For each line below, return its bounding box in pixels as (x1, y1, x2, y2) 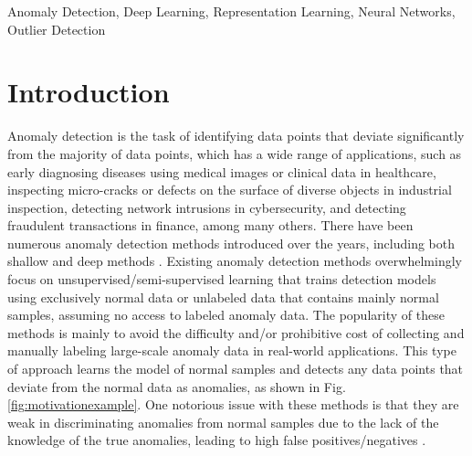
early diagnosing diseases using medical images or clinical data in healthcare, (7, 162, 436, 181)
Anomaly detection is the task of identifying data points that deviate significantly (7, 126, 465, 145)
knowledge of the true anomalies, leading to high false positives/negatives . (7, 430, 426, 450)
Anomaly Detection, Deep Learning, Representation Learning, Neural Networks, (7, 2, 456, 20)
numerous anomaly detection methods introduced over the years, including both (7, 233, 456, 252)
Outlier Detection (7, 19, 106, 38)
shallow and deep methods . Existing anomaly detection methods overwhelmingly (7, 251, 462, 270)
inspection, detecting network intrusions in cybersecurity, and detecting (7, 197, 406, 217)
